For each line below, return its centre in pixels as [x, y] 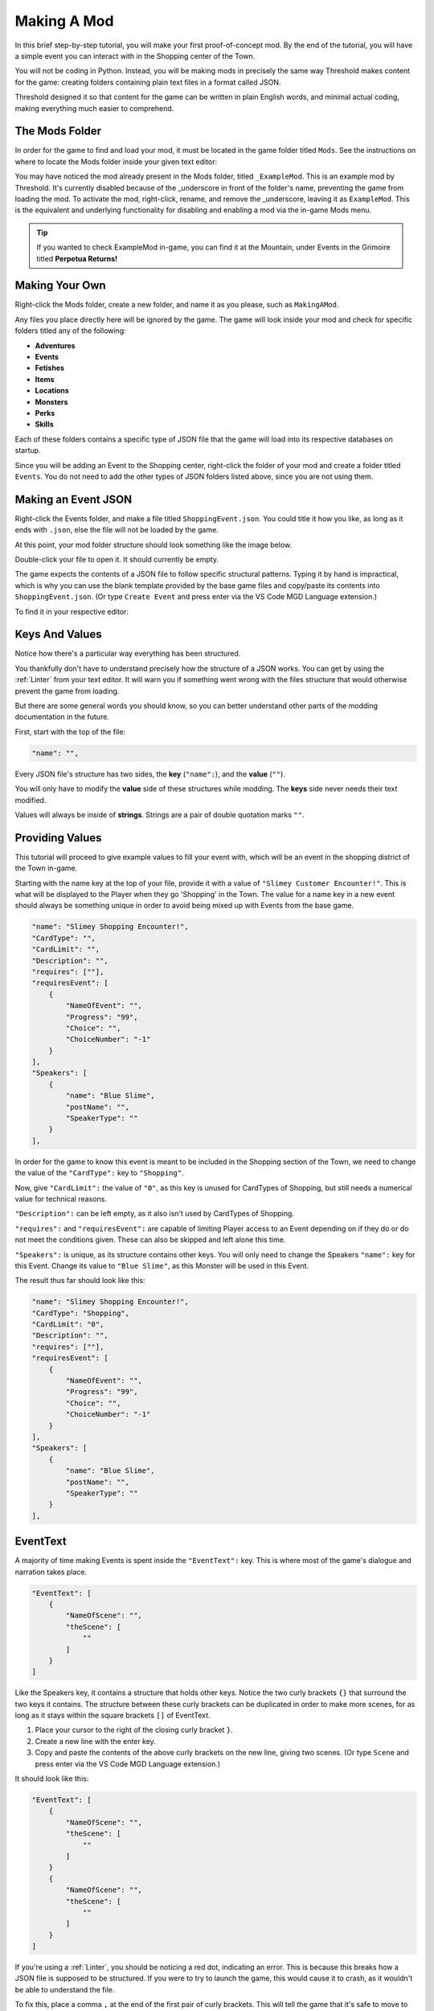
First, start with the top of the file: [70, 731]
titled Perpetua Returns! [77, 258]
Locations [52, 391]
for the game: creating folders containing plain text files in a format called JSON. [148, 82]
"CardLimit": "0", [68, 1324]
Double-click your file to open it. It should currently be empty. [117, 559]
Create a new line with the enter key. [95, 1741]
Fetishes [49, 368]
